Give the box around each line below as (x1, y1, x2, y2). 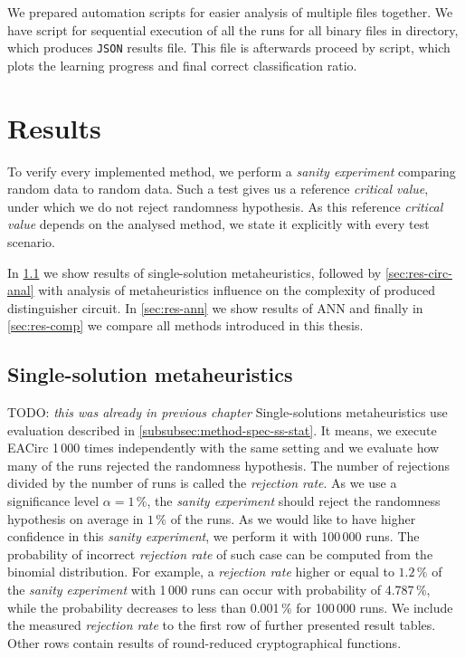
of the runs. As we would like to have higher (170, 509, 416, 528)
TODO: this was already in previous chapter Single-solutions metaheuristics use (7, 403, 448, 422)
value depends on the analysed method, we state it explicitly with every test (7, 215, 430, 234)
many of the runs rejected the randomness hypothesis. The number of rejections (7, 455, 451, 474)
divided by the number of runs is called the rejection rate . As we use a (7, 473, 397, 492)
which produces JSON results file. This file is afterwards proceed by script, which (7, 38, 451, 57)
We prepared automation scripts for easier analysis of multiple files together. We (7, 3, 453, 21)
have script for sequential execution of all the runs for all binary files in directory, (7, 20, 459, 39)
